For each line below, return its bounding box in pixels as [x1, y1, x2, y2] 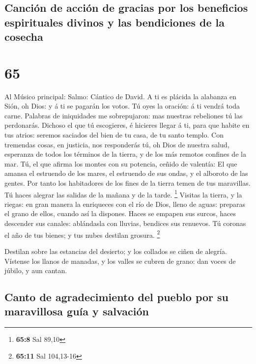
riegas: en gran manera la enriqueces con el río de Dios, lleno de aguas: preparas [4, 198, 246, 209]
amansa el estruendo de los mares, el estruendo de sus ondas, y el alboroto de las [4, 168, 248, 178]
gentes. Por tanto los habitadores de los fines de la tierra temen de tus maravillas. [4, 178, 251, 188]
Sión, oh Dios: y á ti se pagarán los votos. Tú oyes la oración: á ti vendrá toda [4, 101, 240, 111]
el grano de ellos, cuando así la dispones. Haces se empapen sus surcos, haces [4, 208, 236, 219]
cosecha [4, 29, 43, 44]
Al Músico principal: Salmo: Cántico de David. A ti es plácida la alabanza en [4, 91, 237, 101]
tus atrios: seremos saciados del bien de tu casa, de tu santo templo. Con [4, 130, 224, 140]
